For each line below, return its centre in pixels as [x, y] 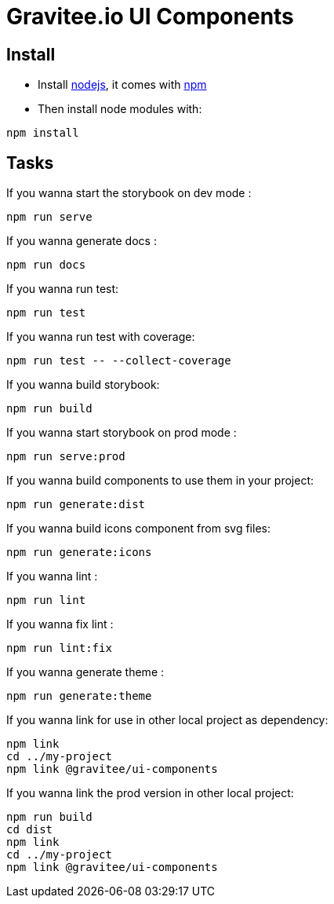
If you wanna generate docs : [82, 241]
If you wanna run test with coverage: [101, 337]
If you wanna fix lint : [60, 624]
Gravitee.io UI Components [150, 16]
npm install [43, 133]
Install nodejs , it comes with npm [122, 85]
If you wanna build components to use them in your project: [160, 481]
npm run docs [46, 265]
